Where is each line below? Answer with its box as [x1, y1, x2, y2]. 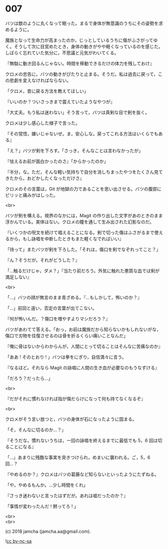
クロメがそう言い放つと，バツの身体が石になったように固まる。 [5, 416, 137, 422]
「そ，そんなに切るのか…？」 [5, 427, 66, 433]
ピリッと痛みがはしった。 [5, 192, 58, 198]
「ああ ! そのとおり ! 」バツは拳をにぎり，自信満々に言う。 [5, 354, 126, 360]
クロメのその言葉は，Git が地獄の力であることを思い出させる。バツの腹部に [5, 186, 162, 192]
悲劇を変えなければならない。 [9, 77, 71, 83]
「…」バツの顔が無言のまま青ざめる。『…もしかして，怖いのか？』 [5, 294, 142, 300]
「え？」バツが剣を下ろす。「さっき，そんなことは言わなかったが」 [5, 148, 143, 154]
